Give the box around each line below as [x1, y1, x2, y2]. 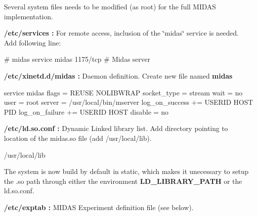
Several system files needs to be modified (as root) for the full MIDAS [4, 1, 216, 11]
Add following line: [4, 37, 61, 47]
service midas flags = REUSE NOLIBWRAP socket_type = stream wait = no [4, 87, 243, 97]
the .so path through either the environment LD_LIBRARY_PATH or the [4, 175, 242, 186]
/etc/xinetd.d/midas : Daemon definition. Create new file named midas [4, 70, 233, 81]
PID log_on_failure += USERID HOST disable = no [4, 106, 169, 117]
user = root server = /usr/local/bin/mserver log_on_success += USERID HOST [4, 97, 253, 107]
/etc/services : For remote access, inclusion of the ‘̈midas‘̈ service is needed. [4, 28, 239, 38]
